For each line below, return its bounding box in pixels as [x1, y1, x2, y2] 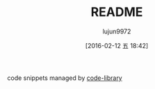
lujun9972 [102, 27, 131, 35]
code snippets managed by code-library [7, 74, 123, 82]
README [90, 4, 143, 20]
